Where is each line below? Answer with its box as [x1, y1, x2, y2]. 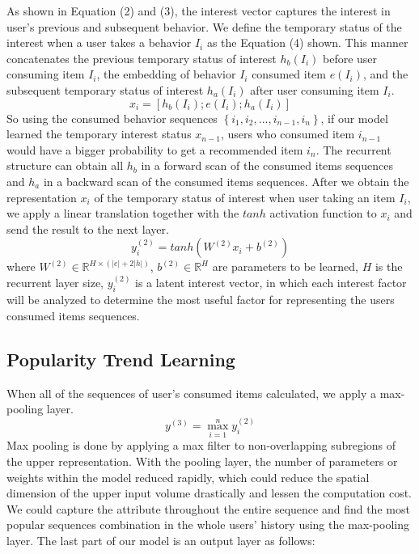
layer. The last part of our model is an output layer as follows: [6, 531, 315, 548]
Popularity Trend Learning [6, 346, 235, 371]
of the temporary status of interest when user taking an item [94, 188, 396, 205]
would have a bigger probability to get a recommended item [6, 141, 303, 158]
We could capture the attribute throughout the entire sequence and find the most [6, 500, 410, 517]
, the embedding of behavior [96, 66, 236, 82]
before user [323, 49, 378, 66]
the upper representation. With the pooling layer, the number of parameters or [6, 452, 398, 469]
